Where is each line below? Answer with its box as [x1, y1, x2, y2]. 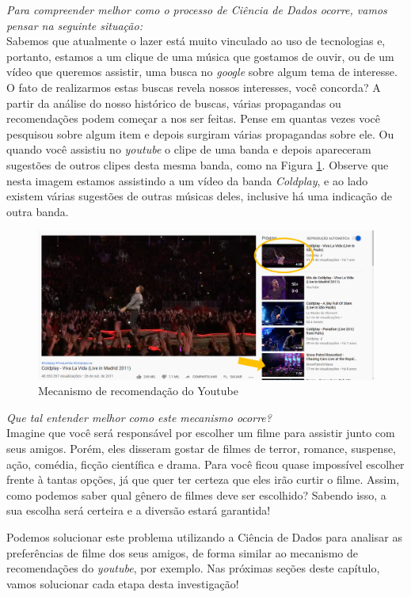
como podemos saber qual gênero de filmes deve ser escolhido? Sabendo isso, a [6, 486, 386, 503]
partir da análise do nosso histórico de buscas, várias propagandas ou [6, 94, 341, 111]
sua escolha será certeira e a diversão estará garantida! [6, 502, 271, 519]
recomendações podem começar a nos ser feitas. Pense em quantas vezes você [6, 110, 381, 127]
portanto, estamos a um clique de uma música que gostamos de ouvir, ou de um [6, 48, 394, 64]
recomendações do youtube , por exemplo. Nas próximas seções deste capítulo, [6, 560, 380, 576]
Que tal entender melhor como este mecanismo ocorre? [6, 409, 272, 425]
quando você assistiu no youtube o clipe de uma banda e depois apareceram [6, 141, 371, 158]
